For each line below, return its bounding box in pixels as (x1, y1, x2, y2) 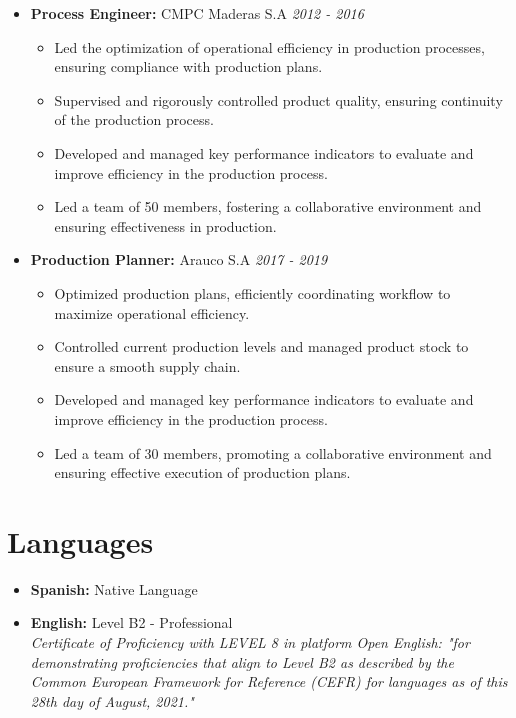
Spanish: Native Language (30, 578, 198, 599)
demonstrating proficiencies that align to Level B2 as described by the (30, 651, 454, 672)
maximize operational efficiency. (54, 302, 250, 323)
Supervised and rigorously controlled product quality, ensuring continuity (54, 89, 503, 110)
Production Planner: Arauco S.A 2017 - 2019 (30, 249, 328, 270)
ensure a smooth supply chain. (54, 355, 241, 376)
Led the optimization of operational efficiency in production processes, (54, 36, 485, 57)
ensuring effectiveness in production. (54, 215, 277, 236)
